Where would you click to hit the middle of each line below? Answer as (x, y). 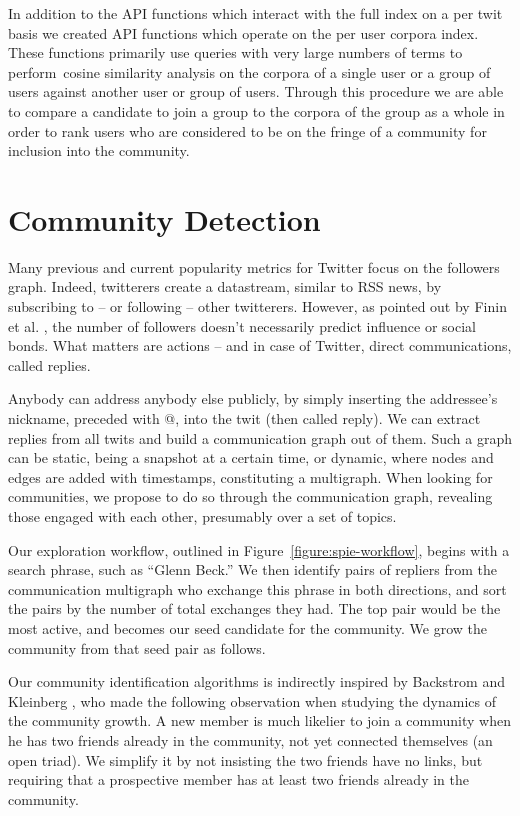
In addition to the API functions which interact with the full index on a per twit (255, 13)
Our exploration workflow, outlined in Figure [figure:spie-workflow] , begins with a (259, 549)
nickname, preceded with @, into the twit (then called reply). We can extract (244, 418)
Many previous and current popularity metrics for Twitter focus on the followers (254, 266)
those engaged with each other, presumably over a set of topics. (202, 516)
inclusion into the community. (99, 150)
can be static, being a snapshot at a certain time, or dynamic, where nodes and (251, 457)
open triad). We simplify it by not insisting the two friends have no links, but (245, 759)
